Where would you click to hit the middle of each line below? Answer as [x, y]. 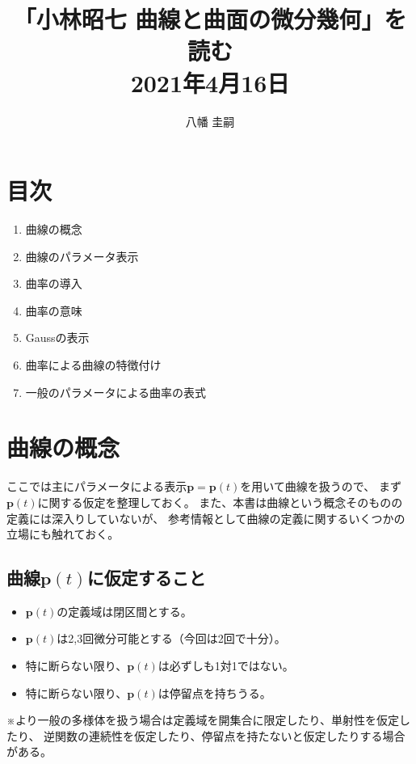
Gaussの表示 [57, 338]
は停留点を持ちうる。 [214, 692]
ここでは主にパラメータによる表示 [97, 486]
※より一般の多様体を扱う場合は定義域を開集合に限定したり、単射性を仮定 [203, 720]
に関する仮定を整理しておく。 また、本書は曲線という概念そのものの [220, 502]
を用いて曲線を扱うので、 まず [321, 486]
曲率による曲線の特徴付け [93, 365]
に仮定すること [146, 578]
